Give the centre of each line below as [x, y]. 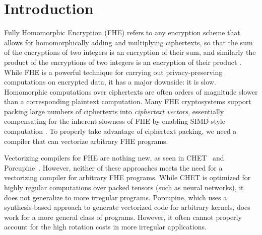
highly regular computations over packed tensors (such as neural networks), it [124, 187]
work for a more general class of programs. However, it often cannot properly [123, 217]
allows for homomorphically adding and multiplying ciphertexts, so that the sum [128, 42]
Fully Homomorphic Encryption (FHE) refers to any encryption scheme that [122, 32]
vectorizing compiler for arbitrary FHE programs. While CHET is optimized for [127, 177]
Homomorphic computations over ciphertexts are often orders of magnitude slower [131, 91]
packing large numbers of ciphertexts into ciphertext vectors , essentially [114, 111]
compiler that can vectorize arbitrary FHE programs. [86, 141]
